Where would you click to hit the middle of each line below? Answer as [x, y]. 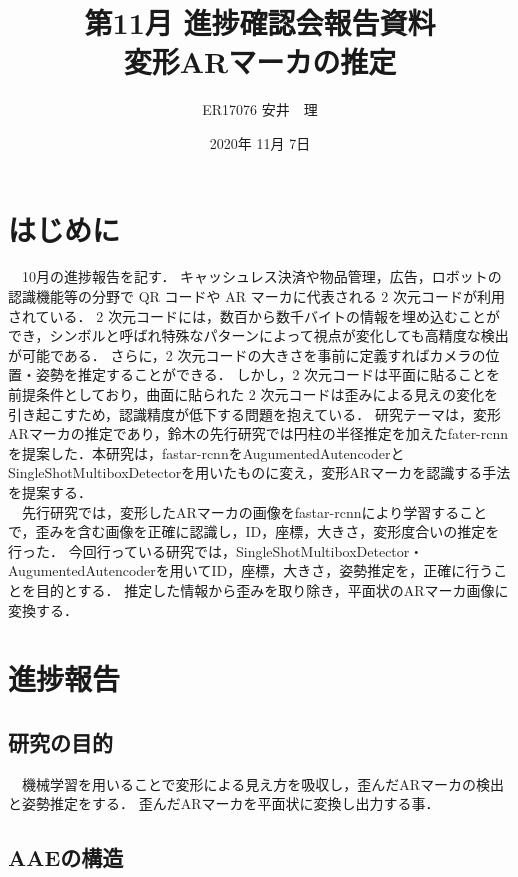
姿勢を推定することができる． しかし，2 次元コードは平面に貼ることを [268, 374]
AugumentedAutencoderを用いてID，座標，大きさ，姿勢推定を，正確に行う [251, 570]
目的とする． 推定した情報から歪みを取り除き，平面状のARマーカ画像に [272, 589]
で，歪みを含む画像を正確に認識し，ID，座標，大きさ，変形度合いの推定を [254, 531]
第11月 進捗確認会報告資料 [260, 22]
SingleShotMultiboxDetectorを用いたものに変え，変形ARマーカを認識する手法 [259, 472]
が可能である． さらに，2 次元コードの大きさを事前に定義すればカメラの [247, 354]
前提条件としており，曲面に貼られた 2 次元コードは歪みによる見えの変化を [253, 394]
